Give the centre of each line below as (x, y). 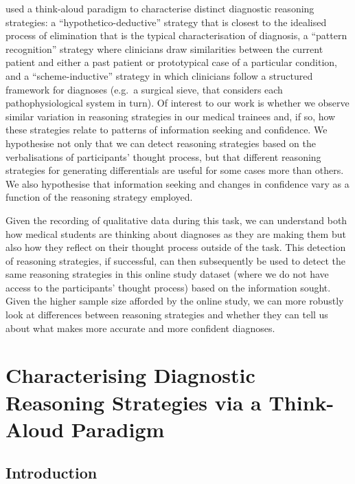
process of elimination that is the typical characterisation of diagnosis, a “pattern (176, 35)
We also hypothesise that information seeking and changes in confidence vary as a (177, 183)
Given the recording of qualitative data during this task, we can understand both (176, 220)
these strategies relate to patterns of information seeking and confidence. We (167, 130)
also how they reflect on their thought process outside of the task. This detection (176, 247)
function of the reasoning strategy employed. (99, 197)
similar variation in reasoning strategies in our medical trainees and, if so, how (171, 116)
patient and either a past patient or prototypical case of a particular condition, (171, 62)
